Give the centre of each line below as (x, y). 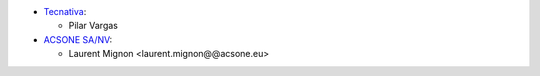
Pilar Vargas (93, 26)
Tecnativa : (65, 11)
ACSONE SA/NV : (78, 39)
